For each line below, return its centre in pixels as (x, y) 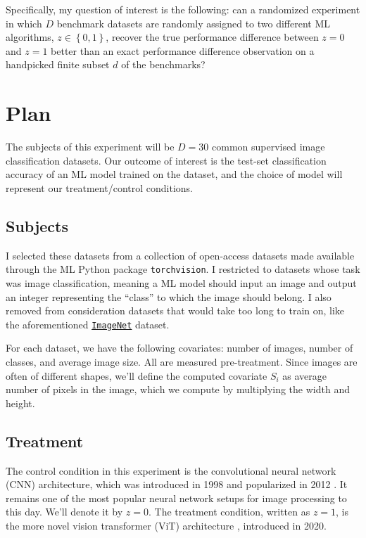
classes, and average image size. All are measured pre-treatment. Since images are (182, 361)
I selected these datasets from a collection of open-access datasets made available (180, 255)
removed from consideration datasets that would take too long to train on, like (175, 310)
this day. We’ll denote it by (64, 512)
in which (24, 23)
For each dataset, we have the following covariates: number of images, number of (179, 348)
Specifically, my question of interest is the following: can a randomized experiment (183, 9)
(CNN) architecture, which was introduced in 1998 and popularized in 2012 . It (177, 484)
